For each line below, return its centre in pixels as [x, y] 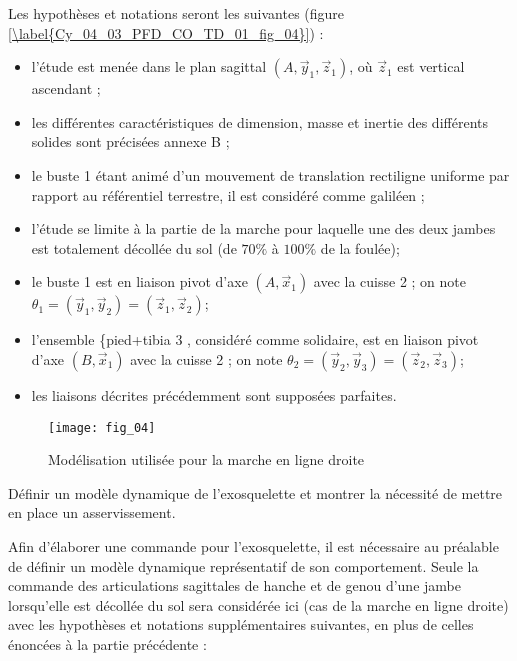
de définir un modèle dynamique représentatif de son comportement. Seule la [243, 565]
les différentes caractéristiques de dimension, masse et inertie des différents [259, 121]
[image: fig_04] [102, 427]
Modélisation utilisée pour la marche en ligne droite [206, 459]
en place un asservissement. [92, 512]
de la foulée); [360, 247]
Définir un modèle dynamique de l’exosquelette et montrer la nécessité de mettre [255, 492]
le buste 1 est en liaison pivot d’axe [139, 281]
